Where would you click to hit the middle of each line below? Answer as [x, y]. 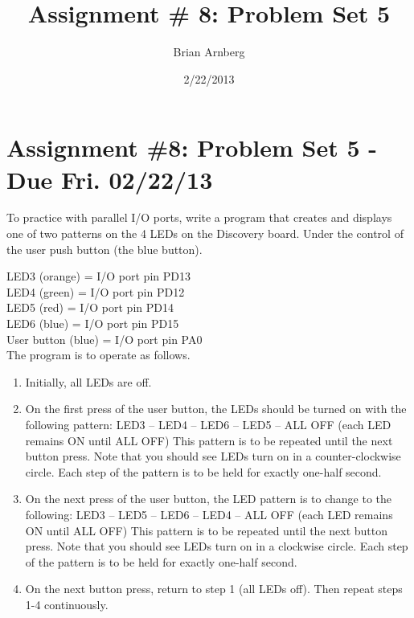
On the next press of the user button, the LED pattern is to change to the [209, 499]
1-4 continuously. [67, 604]
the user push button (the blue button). [105, 249]
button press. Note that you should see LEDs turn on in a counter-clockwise [213, 456]
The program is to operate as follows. [98, 355]
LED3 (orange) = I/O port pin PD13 [98, 276]
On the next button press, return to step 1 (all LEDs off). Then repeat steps [214, 589]
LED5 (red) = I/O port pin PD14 [90, 307]
